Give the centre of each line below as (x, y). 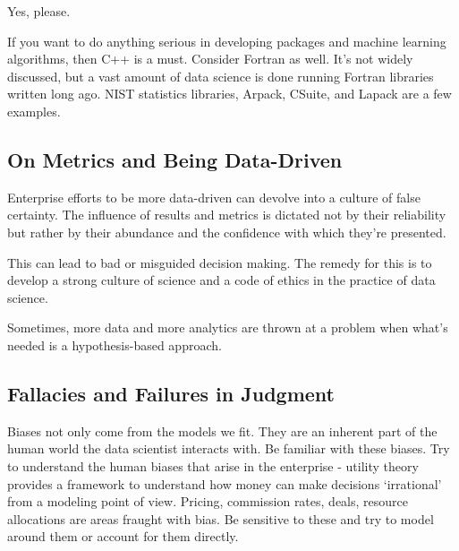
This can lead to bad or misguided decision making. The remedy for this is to (220, 262)
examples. (34, 111)
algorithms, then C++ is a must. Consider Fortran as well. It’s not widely (210, 59)
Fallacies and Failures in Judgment (171, 393)
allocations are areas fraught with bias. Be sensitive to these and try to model (221, 518)
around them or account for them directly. (123, 536)
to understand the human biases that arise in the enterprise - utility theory (213, 465)
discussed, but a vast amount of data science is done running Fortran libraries (221, 76)
